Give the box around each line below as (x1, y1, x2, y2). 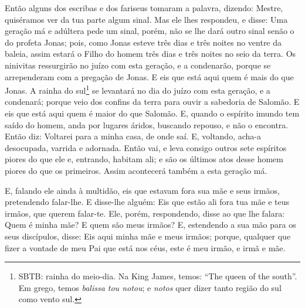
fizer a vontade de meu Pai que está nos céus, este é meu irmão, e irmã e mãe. (5, 241, 286, 254)
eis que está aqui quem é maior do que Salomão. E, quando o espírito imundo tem (5, 107, 300, 119)
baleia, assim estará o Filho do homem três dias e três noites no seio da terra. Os (5, 47, 296, 60)
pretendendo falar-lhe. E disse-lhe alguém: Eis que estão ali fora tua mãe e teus (5, 196, 290, 208)
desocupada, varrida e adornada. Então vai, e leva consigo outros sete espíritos (5, 141, 287, 153)
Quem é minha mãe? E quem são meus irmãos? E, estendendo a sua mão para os (5, 218, 296, 231)
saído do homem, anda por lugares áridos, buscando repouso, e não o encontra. (5, 118, 289, 131)
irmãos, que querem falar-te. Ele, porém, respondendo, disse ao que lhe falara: (5, 207, 285, 219)
